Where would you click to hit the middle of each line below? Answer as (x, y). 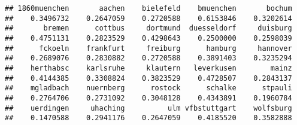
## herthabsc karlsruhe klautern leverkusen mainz (148, 68)
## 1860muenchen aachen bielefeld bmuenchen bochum (148, 8)
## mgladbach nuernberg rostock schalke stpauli (148, 88)
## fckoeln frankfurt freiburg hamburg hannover (148, 48)
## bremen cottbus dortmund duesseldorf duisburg (148, 28)
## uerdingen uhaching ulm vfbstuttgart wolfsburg (148, 108)
